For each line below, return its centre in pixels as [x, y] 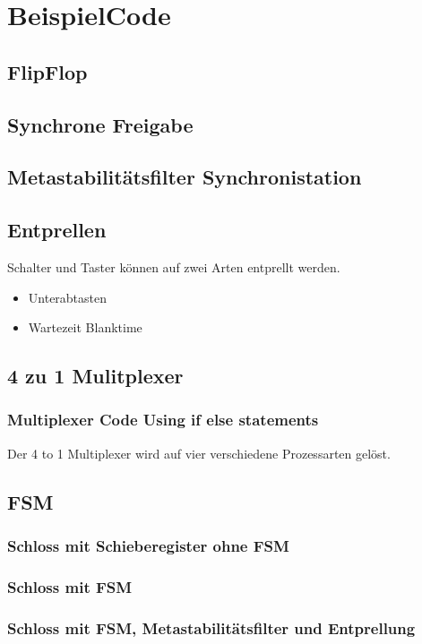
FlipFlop [47, 71]
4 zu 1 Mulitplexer [95, 376]
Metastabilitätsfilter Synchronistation [185, 177]
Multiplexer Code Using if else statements [163, 420]
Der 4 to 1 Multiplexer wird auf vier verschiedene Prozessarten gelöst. [199, 453]
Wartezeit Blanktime [85, 327]
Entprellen [57, 230]
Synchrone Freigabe [100, 124]
